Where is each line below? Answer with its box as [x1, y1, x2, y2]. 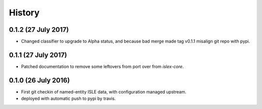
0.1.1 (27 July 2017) [9, 51, 67, 59]
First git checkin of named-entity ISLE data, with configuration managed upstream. [21, 89, 187, 95]
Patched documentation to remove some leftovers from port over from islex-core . [21, 63, 184, 69]
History [9, 7, 40, 18]
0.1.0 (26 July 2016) [9, 76, 70, 84]
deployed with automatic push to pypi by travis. [21, 95, 116, 101]
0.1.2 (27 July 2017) [9, 26, 69, 34]
